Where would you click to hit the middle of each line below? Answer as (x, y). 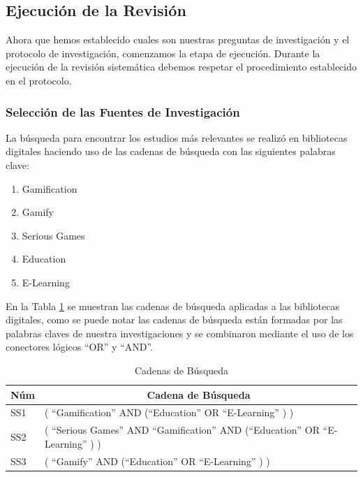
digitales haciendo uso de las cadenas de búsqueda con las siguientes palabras (171, 151)
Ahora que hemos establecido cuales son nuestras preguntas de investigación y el (178, 39)
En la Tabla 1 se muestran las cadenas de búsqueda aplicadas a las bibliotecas (172, 306)
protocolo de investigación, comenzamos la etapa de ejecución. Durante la (163, 53)
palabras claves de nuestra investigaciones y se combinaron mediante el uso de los (180, 333)
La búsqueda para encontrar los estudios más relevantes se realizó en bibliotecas (177, 137)
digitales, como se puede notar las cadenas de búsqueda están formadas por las (174, 320)
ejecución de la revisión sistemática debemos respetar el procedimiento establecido (181, 67)
